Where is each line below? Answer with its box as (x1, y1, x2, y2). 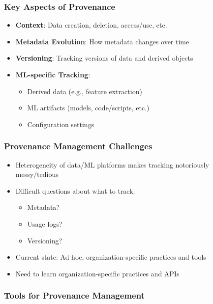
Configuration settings (27, 119, 94, 129)
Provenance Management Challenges (4, 140, 152, 152)
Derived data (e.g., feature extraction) (27, 86, 142, 96)
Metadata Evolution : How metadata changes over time (15, 36, 189, 46)
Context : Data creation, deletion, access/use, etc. (15, 20, 167, 30)
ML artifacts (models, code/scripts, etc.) (27, 102, 150, 113)
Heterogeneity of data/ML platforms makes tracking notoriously (15, 159, 209, 169)
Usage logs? (27, 218, 62, 229)
